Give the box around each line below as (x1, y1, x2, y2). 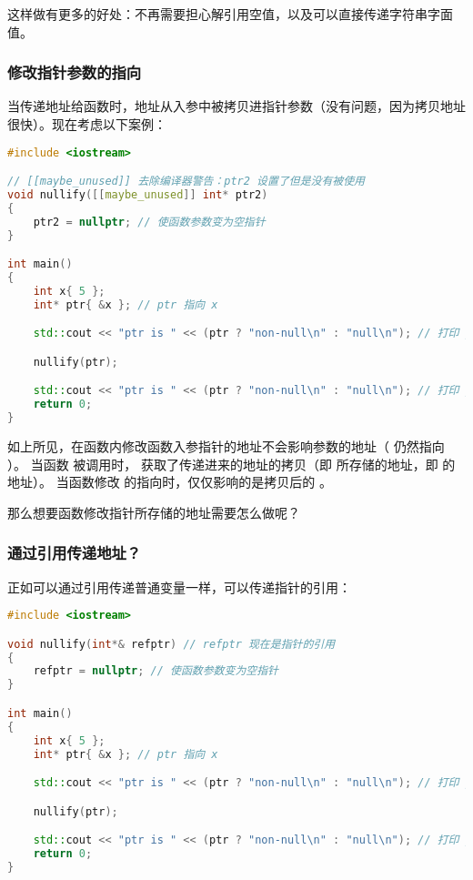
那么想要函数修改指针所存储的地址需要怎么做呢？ (7, 502, 300, 521)
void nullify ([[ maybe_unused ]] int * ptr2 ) (7, 188, 268, 201)
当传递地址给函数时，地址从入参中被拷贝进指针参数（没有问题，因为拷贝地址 (7, 96, 466, 116)
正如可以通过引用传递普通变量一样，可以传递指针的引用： (7, 577, 351, 596)
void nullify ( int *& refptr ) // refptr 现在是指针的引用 (7, 637, 336, 651)
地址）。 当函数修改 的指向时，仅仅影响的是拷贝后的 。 (7, 472, 332, 491)
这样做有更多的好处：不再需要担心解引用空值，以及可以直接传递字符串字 (7, 5, 440, 23)
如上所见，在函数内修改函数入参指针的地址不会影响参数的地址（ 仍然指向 (7, 437, 445, 455)
